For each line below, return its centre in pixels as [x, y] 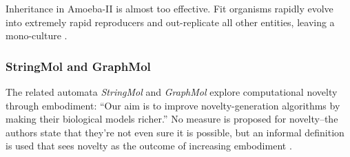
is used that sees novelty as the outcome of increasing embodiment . [149, 146]
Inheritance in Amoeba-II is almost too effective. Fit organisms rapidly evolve [169, 8]
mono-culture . [37, 35]
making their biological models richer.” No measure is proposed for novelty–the [172, 119]
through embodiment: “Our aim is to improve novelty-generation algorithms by [173, 105]
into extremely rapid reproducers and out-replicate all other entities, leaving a [170, 22]
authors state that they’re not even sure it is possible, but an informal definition [175, 132]
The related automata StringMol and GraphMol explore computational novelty [172, 92]
